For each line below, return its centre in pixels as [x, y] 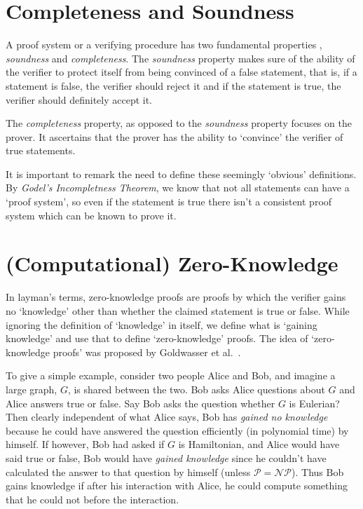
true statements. [41, 150]
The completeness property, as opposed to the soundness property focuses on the [179, 123]
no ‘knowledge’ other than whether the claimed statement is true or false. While [178, 310]
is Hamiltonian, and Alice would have [259, 444]
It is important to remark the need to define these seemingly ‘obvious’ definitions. [181, 174]
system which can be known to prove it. [91, 215]
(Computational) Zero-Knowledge [172, 263]
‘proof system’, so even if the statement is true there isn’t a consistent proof [169, 202]
